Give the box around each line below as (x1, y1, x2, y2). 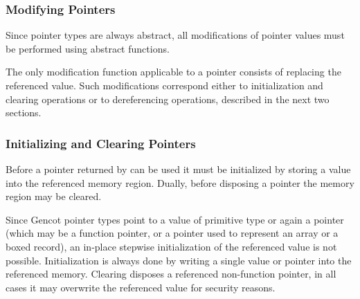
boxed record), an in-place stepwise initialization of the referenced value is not (6, 239, 337, 253)
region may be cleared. (6, 189, 102, 203)
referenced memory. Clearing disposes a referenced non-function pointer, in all (6, 266, 336, 281)
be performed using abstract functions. (6, 41, 170, 55)
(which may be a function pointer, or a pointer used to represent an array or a (6, 226, 339, 240)
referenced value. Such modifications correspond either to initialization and (6, 78, 323, 92)
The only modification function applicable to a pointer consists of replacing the (6, 64, 341, 79)
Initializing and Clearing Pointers (6, 134, 196, 152)
